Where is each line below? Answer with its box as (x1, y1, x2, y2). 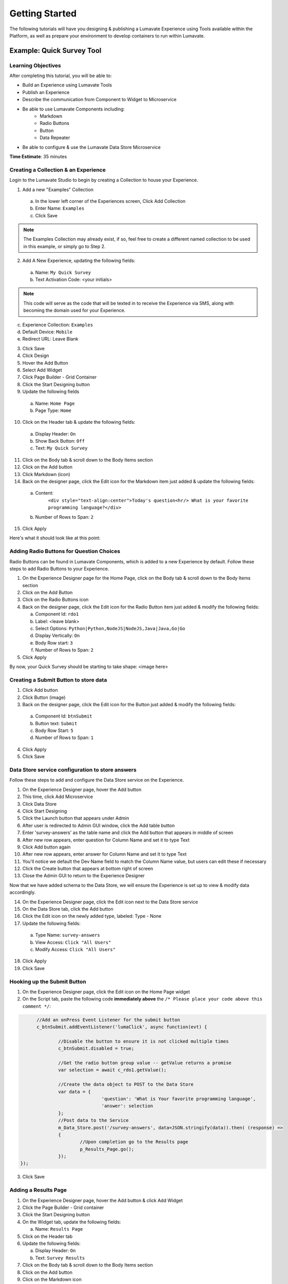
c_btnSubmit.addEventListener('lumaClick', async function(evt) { (36, 1024, 207, 1030)
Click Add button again (22, 844, 71, 850)
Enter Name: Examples (35, 205, 85, 212)
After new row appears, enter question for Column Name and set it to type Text (22, 837, 190, 843)
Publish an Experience (22, 89, 70, 95)
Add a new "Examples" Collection (22, 186, 93, 193)
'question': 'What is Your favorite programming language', (101, 1096, 256, 1102)
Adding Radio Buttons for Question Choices (9, 547, 121, 555)
